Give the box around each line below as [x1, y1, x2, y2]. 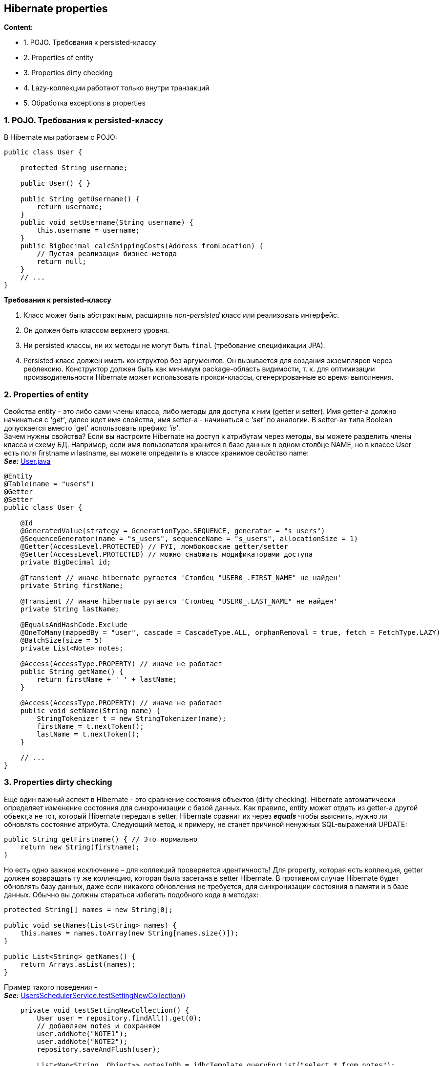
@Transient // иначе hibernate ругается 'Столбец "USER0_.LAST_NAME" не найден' [20, 597, 338, 605]
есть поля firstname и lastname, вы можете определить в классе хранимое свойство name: [4, 448, 309, 457]
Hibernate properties [4, 2, 108, 15]
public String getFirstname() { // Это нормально [4, 835, 198, 843]
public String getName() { [20, 667, 124, 675]
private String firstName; [20, 581, 124, 589]
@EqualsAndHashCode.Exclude [20, 620, 127, 629]
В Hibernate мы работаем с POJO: [4, 133, 117, 142]
